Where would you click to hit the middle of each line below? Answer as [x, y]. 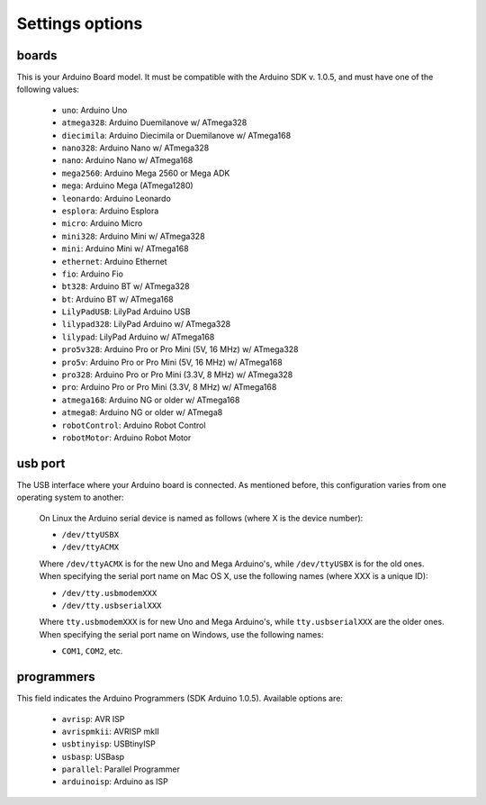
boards [37, 55]
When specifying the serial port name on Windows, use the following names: [181, 634]
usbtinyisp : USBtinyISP [109, 744]
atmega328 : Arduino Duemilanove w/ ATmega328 [154, 122]
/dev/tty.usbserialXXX [112, 606]
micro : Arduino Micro [102, 223]
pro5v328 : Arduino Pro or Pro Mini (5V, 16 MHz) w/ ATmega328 [180, 349]
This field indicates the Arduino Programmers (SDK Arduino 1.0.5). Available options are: [180, 699]
